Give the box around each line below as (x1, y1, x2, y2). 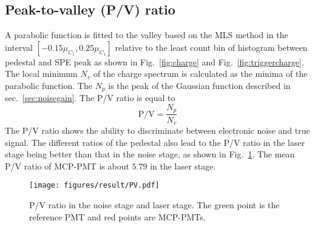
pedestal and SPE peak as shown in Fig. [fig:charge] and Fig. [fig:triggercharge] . (5, 55, 304, 68)
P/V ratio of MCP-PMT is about (5, 159, 129, 172)
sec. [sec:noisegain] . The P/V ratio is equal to (5, 91, 175, 104)
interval (5, 41, 33, 53)
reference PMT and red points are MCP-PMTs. (29, 210, 206, 223)
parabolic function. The (5, 79, 92, 91)
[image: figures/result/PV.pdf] (29, 181, 160, 190)
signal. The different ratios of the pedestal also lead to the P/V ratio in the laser (5, 136, 305, 148)
